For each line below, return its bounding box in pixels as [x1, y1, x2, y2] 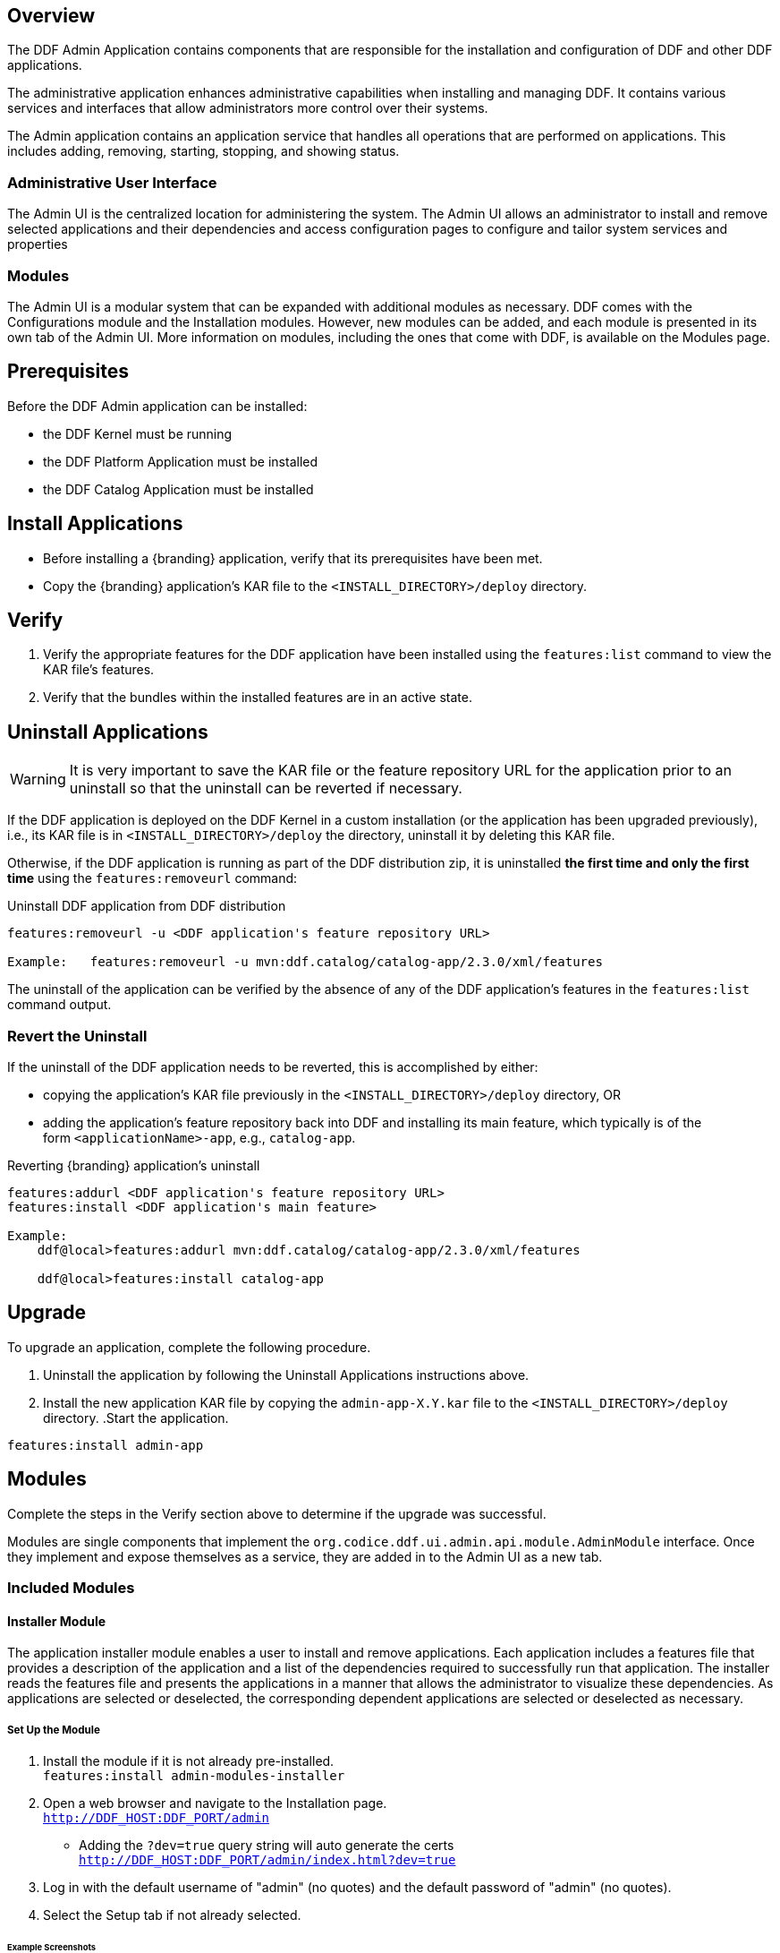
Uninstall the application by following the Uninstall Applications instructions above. [43, 1366, 530, 1383]
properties [7, 236, 68, 253]
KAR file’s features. [43, 662, 155, 678]
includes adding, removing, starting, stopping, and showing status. [7, 143, 400, 159]
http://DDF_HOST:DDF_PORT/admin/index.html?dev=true [79, 1853, 456, 1868]
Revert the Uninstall [7, 1026, 148, 1045]
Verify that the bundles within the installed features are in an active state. [43, 690, 472, 706]
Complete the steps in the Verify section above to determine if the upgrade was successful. [7, 1505, 547, 1521]
